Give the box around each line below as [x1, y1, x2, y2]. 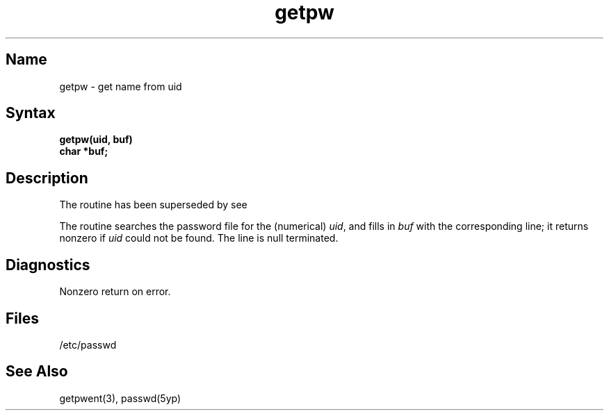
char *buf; [59, 145, 108, 158]
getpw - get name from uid [59, 80, 182, 92]
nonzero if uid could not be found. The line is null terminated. [59, 232, 339, 244]
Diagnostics [6, 256, 90, 274]
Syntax [6, 104, 56, 122]
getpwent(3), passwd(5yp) [59, 392, 181, 404]
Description [6, 169, 88, 187]
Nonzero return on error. [59, 285, 171, 298]
